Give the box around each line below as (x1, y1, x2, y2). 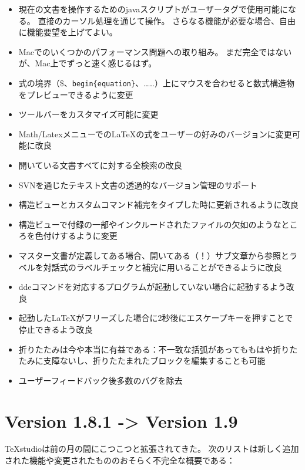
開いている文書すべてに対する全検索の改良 (18, 159, 182, 171)
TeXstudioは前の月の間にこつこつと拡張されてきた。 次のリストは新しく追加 (5, 442, 299, 455)
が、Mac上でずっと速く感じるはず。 (18, 57, 157, 69)
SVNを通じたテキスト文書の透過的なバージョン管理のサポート (18, 178, 257, 191)
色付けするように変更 (35, 229, 118, 242)
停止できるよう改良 (18, 323, 93, 335)
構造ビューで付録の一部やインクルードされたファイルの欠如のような (18, 218, 281, 230)
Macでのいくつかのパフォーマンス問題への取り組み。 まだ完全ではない (18, 45, 292, 58)
